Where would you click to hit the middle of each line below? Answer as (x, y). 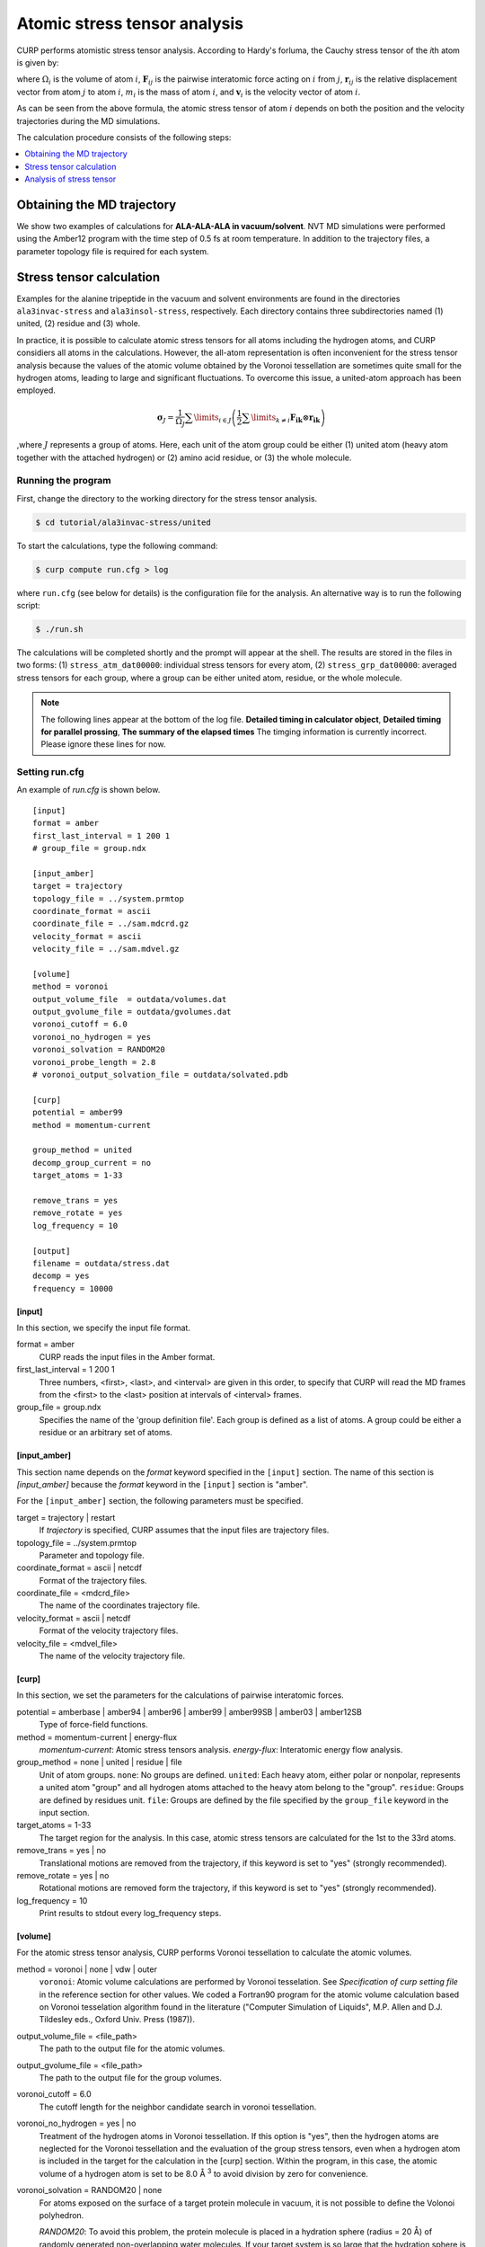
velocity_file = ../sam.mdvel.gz (106, 949)
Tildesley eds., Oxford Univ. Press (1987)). (117, 2020)
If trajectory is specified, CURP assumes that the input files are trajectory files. (184, 1530)
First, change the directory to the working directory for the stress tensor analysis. (167, 498)
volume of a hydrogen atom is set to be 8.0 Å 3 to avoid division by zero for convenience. (203, 2173)
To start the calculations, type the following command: (117, 546)
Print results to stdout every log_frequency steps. (130, 1914)
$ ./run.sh (59, 629)
